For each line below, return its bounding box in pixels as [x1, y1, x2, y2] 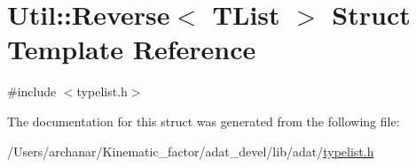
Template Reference [7, 31, 256, 67]
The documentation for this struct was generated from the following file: [7, 111, 400, 130]
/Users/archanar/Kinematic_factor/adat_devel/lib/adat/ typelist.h [7, 141, 374, 160]
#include [7, 82, 57, 101]
